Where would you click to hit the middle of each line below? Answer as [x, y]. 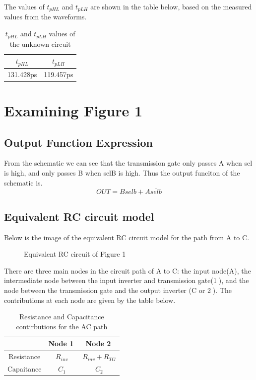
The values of [24, 6]
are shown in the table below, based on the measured [171, 6]
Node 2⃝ [99, 343]
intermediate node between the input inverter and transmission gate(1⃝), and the [127, 280]
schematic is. [23, 182]
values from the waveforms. [45, 17]
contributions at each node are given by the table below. [90, 300]
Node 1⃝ [62, 343]
